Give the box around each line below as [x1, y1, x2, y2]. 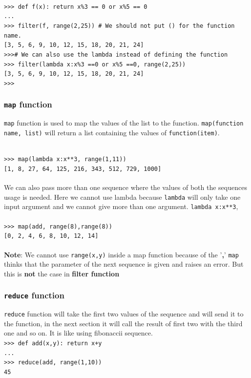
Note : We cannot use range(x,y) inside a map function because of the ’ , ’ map [4, 249, 239, 259]
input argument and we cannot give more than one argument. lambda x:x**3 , [4, 201, 238, 211]
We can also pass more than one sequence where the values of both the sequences [4, 182, 247, 192]
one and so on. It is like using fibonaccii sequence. [4, 328, 153, 338]
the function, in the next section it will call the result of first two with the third [4, 318, 243, 328]
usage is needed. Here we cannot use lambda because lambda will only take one [4, 191, 241, 202]
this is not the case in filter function [4, 268, 120, 278]
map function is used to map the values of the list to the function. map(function [4, 118, 244, 128]
